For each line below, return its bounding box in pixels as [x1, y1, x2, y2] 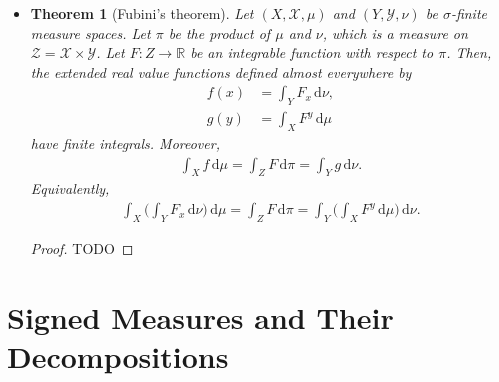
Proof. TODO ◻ [30, 237, 134, 258]
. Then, [446, 42, 492, 63]
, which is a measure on [322, 22, 468, 43]
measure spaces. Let [30, 22, 151, 43]
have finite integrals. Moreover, [30, 133, 220, 154]
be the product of [168, 22, 271, 43]
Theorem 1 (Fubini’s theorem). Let [30, 3, 254, 23]
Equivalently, [30, 178, 110, 199]
